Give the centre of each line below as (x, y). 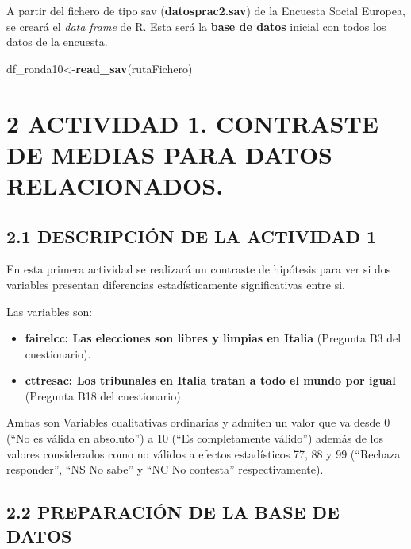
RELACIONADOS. (115, 185)
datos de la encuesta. (57, 42)
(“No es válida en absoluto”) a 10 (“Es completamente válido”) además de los (195, 438)
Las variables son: (50, 311)
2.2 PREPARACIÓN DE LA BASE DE (173, 512)
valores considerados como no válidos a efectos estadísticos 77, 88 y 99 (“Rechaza (204, 453)
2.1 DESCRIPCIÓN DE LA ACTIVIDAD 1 (192, 236)
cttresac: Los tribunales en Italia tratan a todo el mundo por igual (210, 380)
